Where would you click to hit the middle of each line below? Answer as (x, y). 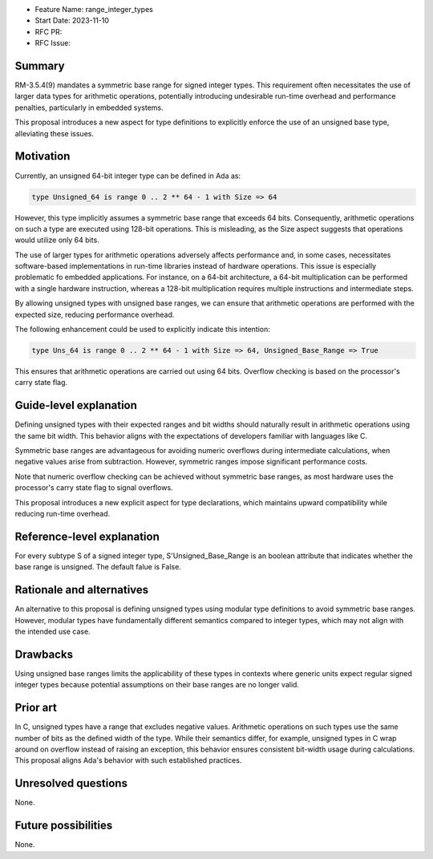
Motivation (42, 156)
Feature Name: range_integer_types (94, 9)
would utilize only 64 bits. (57, 240)
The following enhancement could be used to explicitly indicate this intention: (142, 330)
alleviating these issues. (54, 133)
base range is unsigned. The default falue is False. (98, 567)
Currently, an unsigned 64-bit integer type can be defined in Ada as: (127, 176)
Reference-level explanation (87, 536)
